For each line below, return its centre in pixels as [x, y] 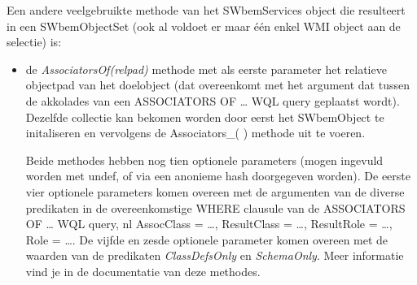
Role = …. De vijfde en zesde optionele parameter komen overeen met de [207, 239]
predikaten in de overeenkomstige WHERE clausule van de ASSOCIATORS [215, 207]
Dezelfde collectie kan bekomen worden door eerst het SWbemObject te [205, 117]
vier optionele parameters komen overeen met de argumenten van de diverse [215, 191]
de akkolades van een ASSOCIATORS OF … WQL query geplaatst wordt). [213, 100]
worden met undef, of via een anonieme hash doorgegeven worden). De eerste [218, 176]
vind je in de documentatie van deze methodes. [143, 271]
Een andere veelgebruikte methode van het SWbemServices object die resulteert [206, 10]
